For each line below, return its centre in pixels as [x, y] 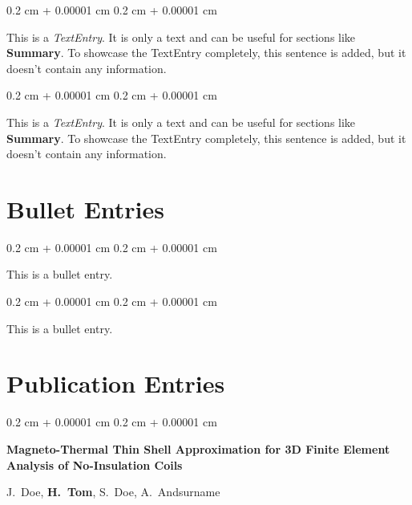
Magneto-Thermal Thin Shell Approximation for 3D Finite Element [198, 448]
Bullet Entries [86, 208]
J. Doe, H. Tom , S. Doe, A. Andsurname [113, 492]
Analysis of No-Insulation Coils [95, 464]
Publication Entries [116, 383]
